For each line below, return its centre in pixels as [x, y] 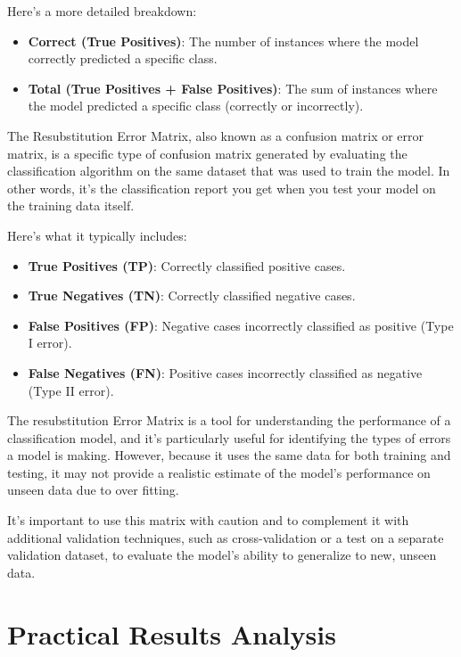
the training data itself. [71, 205]
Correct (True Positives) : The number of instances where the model [223, 41]
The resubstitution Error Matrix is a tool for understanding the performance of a [229, 420]
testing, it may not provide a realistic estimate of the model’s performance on [219, 472]
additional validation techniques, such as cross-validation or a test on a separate [226, 537]
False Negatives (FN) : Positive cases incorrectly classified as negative [225, 372]
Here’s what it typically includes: [97, 235]
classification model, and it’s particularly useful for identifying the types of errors [229, 437]
